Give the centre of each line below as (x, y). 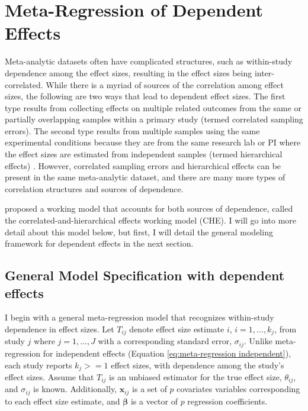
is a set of (150, 389)
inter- (264, 72)
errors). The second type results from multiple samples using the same (132, 130)
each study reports (38, 365)
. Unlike (258, 341)
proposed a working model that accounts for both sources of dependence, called (149, 208)
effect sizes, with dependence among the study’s (198, 365)
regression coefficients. (227, 401)
